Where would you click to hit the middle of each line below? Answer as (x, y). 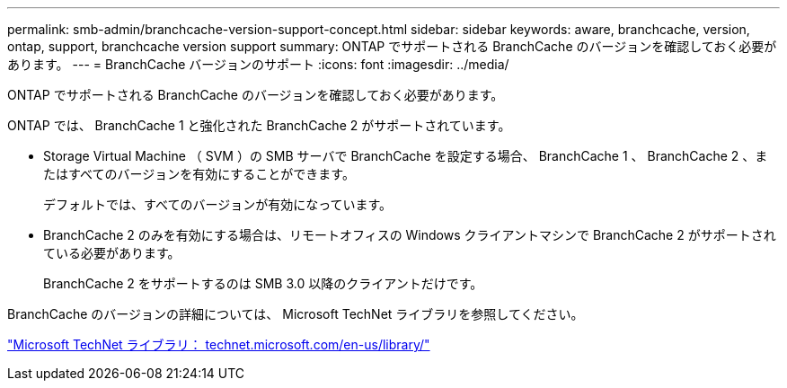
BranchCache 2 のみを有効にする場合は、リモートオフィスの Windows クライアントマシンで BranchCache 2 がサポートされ (410, 235)
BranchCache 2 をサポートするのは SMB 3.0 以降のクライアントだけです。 (263, 283)
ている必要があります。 (112, 253)
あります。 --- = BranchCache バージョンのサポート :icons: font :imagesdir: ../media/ (258, 64)
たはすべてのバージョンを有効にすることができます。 (199, 174)
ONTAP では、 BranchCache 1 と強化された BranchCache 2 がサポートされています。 (259, 125)
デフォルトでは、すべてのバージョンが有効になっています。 (218, 204)
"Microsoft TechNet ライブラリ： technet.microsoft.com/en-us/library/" (219, 344)
